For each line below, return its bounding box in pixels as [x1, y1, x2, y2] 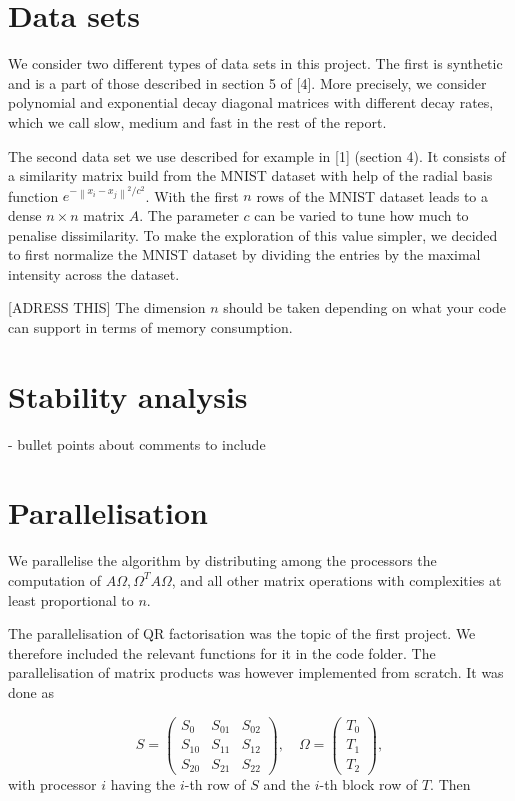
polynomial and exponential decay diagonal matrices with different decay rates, [8, 92, 494, 113]
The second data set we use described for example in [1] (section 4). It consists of [8, 145, 506, 166]
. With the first [145, 185, 239, 206]
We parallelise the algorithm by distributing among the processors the [8, 550, 437, 571]
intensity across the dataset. [8, 263, 180, 284]
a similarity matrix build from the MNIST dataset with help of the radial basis [8, 165, 493, 186]
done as [8, 681, 54, 702]
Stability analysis [8, 375, 248, 416]
